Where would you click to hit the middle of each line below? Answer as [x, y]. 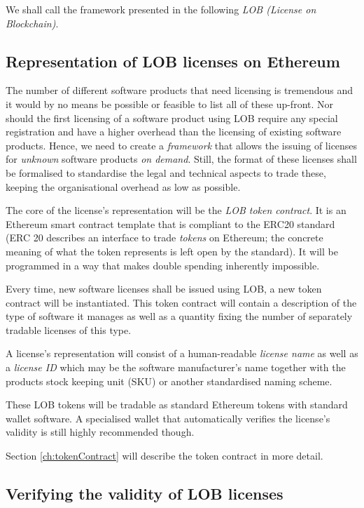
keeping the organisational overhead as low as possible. [123, 186]
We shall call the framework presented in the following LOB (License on [161, 9]
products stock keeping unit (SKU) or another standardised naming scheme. [169, 381]
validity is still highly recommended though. [100, 432]
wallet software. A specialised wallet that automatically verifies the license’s [168, 418]
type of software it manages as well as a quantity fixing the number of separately [179, 316]
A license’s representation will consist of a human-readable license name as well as [182, 353]
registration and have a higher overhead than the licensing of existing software [174, 132]
